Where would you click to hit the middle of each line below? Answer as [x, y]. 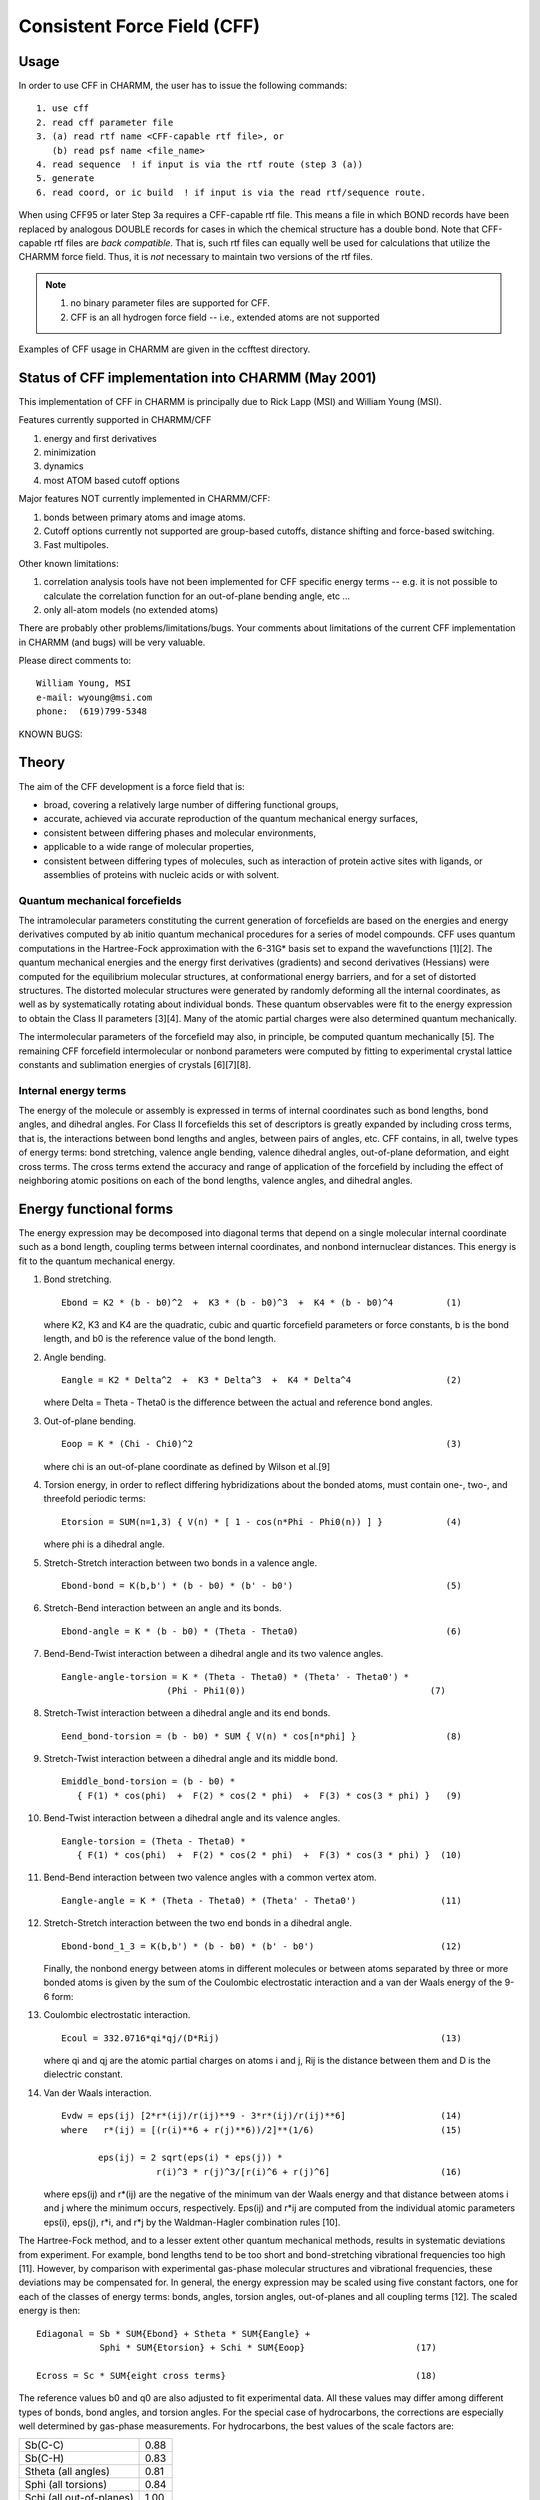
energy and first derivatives [100, 438]
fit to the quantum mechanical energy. [96, 1261]
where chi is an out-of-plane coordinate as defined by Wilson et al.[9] [187, 1466]
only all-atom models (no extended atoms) [131, 609]
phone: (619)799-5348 [92, 711]
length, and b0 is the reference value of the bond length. [160, 1339]
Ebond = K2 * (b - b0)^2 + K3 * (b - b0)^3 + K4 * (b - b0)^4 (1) [261, 1302]
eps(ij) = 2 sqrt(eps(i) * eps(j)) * [191, 2158]
